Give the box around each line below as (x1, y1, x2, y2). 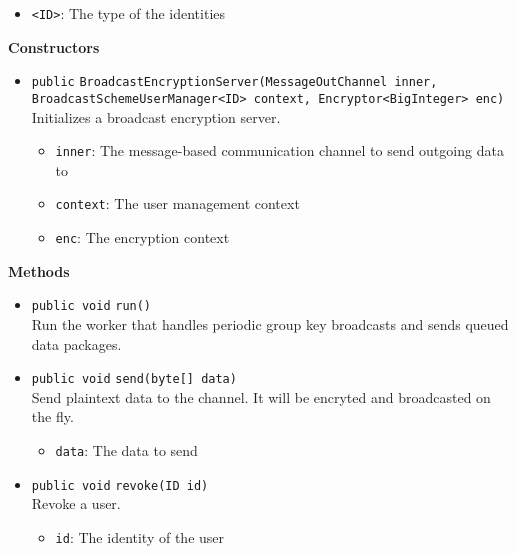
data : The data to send (55, 440, 198, 460)
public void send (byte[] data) (31, 372, 237, 387)
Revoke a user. (31, 493, 121, 514)
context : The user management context (55, 193, 300, 214)
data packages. (31, 333, 122, 354)
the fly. (31, 406, 74, 427)
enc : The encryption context (55, 227, 230, 248)
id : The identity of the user (55, 526, 225, 547)
